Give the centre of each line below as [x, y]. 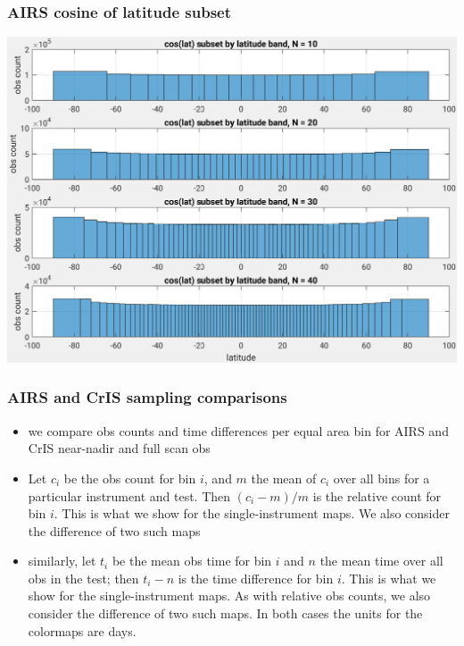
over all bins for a [381, 478]
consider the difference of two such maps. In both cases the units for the [225, 613]
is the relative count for [377, 495]
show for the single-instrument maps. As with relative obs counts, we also [229, 596]
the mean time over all [381, 561]
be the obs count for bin [130, 478]
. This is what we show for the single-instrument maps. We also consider [252, 513]
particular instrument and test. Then [129, 495]
